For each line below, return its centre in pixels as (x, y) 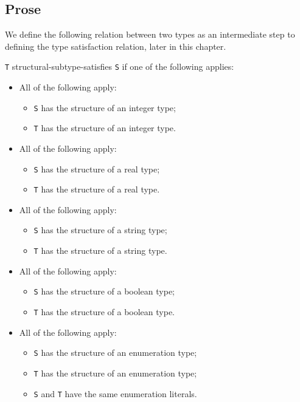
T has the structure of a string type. (100, 250)
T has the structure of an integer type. (105, 128)
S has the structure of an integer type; (105, 107)
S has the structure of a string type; (100, 230)
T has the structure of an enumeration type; (115, 373)
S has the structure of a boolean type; (104, 291)
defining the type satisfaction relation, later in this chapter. (116, 46)
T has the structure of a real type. (97, 189)
